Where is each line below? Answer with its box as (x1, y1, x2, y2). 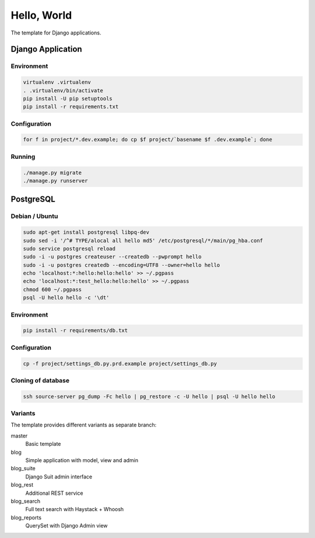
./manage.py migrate (23, 169, 82, 176)
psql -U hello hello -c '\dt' (23, 294, 110, 301)
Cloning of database (10, 376, 70, 384)
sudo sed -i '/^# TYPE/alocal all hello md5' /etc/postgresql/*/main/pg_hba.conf (23, 237, 264, 244)
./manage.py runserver (23, 177, 88, 184)
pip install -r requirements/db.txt (23, 327, 128, 334)
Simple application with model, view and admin (25, 456, 139, 464)
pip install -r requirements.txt (23, 103, 119, 110)
